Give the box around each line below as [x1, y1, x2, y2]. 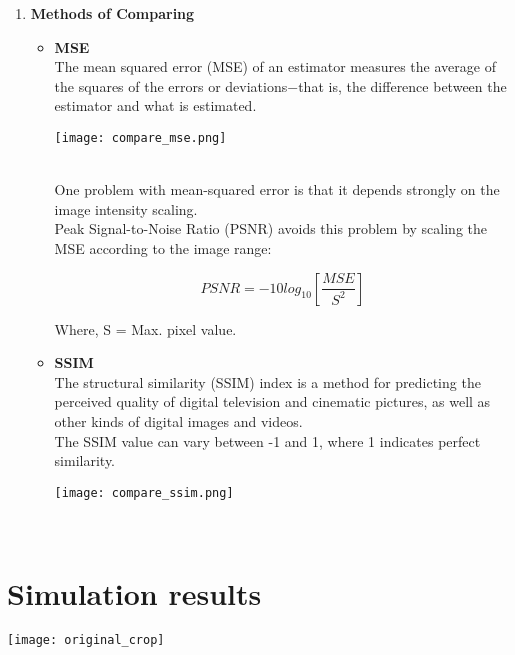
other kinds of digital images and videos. [54, 410, 303, 431]
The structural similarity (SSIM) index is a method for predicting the [54, 371, 481, 392]
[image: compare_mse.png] [54, 130, 227, 145]
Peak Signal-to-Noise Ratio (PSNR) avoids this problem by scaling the [54, 218, 487, 239]
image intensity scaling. [54, 198, 198, 219]
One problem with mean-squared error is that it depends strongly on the [54, 179, 500, 200]
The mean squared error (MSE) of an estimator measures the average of [54, 56, 496, 77]
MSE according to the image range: [54, 238, 272, 258]
